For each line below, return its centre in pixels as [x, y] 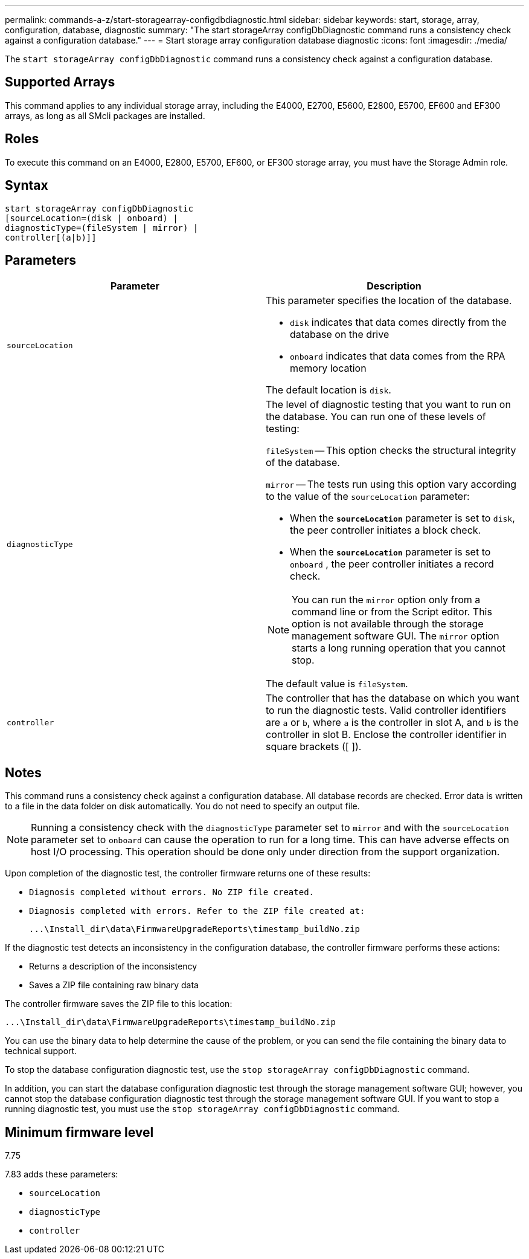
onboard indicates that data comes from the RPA [398, 356]
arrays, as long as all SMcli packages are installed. [105, 115]
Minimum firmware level [79, 1132]
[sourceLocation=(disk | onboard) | [91, 218]
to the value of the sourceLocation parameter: [368, 497]
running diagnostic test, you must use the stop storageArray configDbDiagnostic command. [202, 1109]
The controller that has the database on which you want [393, 698]
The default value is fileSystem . [337, 684]
